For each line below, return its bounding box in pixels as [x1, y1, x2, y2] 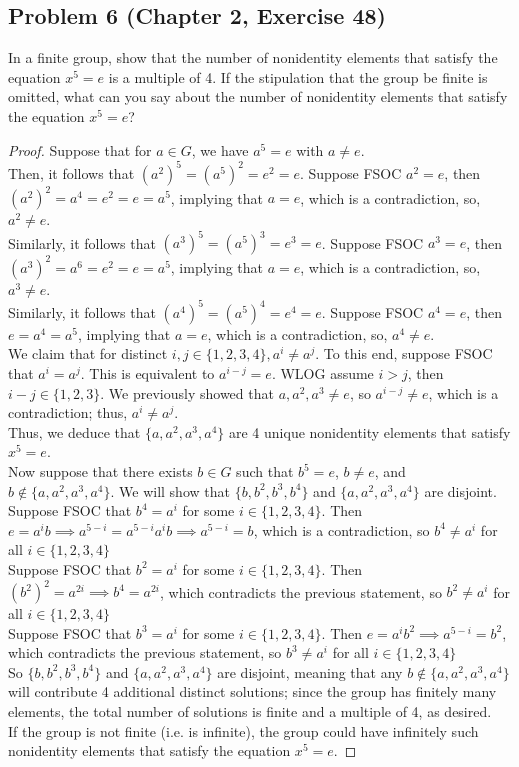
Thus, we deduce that [8, 421, 141, 442]
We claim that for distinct [8, 343, 168, 364]
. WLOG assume [271, 363, 374, 384]
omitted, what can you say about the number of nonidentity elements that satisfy [8, 86, 508, 107]
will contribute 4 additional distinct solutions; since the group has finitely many [8, 681, 497, 702]
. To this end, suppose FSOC [315, 343, 493, 364]
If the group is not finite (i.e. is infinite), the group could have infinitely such [8, 720, 479, 741]
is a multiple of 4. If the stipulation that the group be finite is [108, 66, 488, 87]
